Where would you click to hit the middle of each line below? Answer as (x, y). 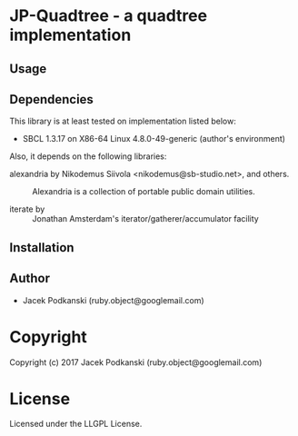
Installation (42, 248)
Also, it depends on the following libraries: (88, 156)
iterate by (27, 209)
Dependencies (51, 99)
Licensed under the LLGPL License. (76, 424)
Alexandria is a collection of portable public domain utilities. (144, 192)
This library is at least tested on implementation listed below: (123, 121)
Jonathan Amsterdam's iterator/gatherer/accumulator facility (145, 219)
